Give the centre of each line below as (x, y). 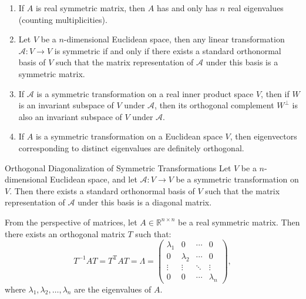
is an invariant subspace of (66, 105)
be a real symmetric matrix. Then (239, 222)
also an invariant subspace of (70, 116)
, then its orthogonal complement (214, 105)
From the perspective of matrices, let (71, 222)
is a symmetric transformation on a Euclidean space (129, 136)
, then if (275, 93)
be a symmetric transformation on (237, 179)
